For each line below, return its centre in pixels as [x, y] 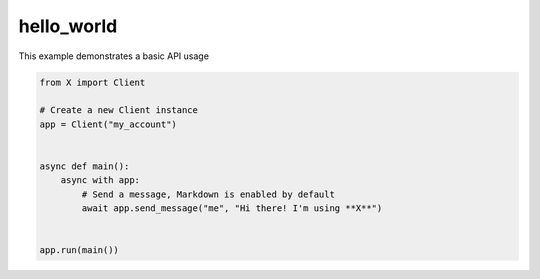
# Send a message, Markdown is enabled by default [208, 194]
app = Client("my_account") [108, 124]
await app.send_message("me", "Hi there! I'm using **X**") [232, 208]
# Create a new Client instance [119, 110]
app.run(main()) [79, 250]
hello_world [68, 26]
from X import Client [92, 82]
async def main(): [84, 166]
